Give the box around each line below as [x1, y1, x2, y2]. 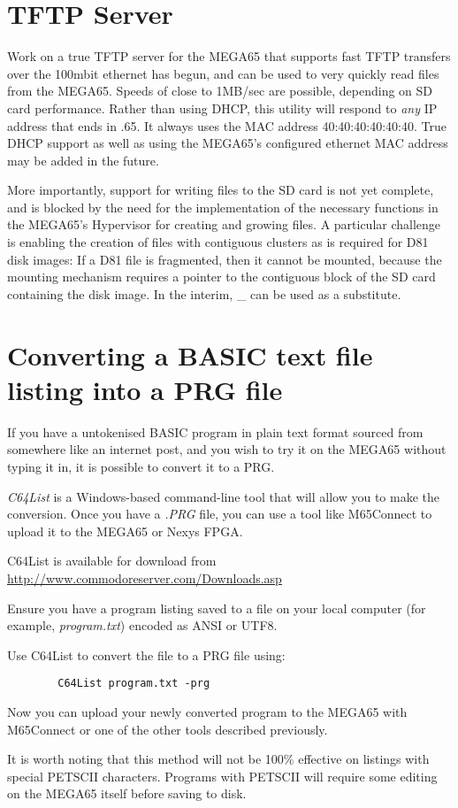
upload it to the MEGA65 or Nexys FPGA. [7, 521, 243, 540]
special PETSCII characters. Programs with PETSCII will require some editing [7, 766, 438, 785]
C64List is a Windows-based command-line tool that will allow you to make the [7, 487, 439, 505]
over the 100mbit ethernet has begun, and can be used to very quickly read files [7, 64, 439, 82]
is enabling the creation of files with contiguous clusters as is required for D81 [7, 233, 429, 251]
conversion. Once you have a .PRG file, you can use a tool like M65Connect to [7, 504, 432, 523]
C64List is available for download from [7, 551, 217, 570]
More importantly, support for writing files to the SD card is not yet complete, [7, 181, 434, 199]
